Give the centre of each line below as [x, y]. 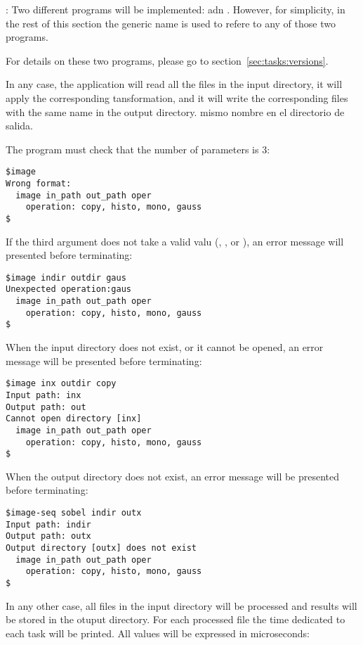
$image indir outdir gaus [66, 277]
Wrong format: [39, 184]
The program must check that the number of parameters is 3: [138, 149]
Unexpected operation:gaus [68, 289]
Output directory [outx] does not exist [101, 548]
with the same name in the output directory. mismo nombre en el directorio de [175, 111]
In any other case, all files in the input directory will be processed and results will [181, 605]
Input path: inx [44, 395]
